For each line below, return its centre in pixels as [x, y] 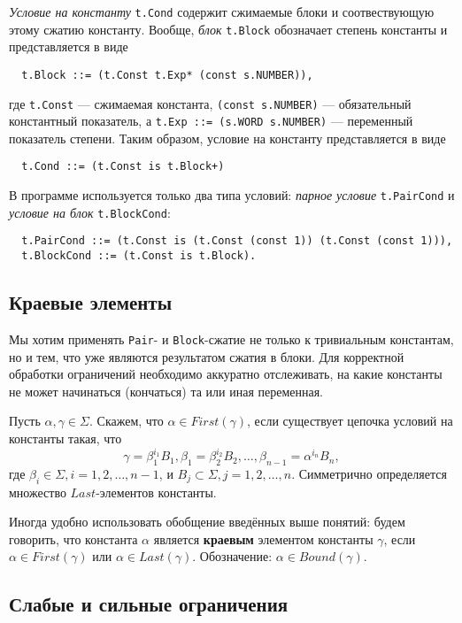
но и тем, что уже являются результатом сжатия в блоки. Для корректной [207, 356]
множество [38, 492]
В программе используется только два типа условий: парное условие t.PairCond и [232, 195]
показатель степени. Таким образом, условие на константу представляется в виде [227, 138]
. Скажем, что [126, 421]
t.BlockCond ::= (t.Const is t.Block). [139, 256]
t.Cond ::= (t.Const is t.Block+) [123, 167]
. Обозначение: [232, 556]
